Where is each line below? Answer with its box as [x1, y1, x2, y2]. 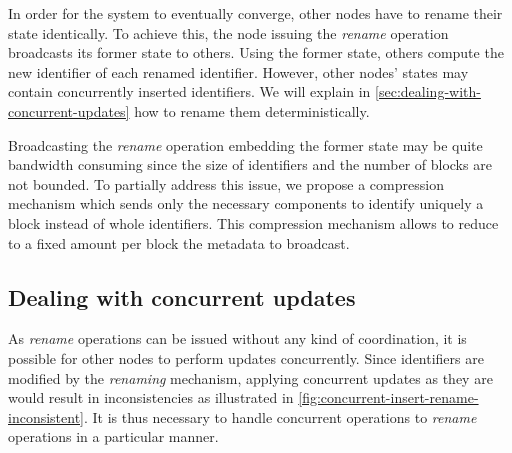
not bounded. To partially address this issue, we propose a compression [8, 173, 444, 194]
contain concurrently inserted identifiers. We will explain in [8, 81, 371, 102]
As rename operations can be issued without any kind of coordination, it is [8, 328, 467, 349]
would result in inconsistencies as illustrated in [8, 387, 294, 408]
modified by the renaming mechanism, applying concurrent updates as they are [8, 367, 493, 388]
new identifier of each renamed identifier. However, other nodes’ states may [8, 61, 469, 82]
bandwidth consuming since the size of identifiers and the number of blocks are [8, 154, 492, 175]
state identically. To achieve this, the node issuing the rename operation [8, 22, 449, 43]
